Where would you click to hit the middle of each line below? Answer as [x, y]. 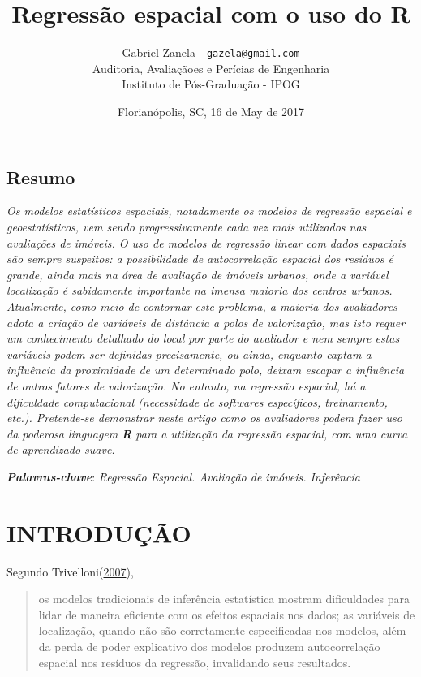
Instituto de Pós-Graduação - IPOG [211, 84]
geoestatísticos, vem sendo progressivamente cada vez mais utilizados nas [187, 226]
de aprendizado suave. [61, 449]
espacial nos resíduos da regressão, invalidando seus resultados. [195, 662]
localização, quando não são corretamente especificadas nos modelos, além [222, 630]
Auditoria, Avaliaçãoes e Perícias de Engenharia [211, 68]
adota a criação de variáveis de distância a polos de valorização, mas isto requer [206, 322]
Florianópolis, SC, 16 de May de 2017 [211, 111]
